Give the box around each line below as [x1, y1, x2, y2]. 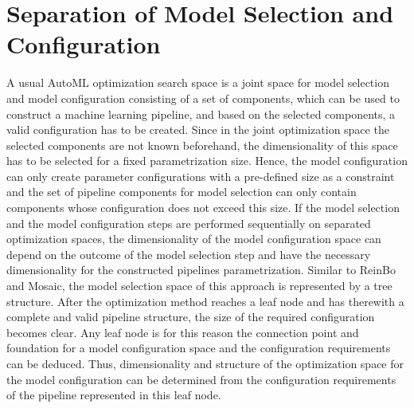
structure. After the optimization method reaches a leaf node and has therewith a [6, 292, 404, 309]
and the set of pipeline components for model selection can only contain [6, 183, 357, 200]
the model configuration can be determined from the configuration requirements [6, 371, 396, 387]
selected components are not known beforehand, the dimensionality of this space [6, 136, 398, 153]
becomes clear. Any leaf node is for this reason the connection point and [6, 324, 359, 340]
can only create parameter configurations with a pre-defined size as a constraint [6, 167, 395, 184]
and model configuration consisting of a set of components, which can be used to [6, 89, 400, 106]
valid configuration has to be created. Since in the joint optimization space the [6, 121, 389, 138]
